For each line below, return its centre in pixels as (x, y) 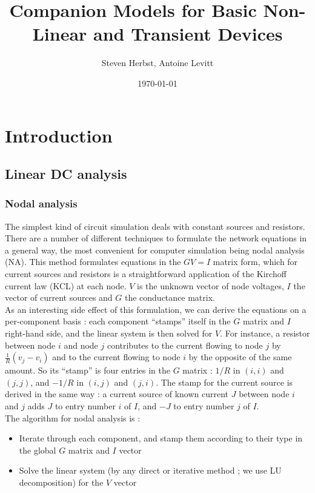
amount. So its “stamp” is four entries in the (88, 370)
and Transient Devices (188, 34)
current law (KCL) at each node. (66, 285)
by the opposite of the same (240, 357)
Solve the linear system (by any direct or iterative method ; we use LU (150, 470)
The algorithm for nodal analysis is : (73, 418)
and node (81, 345)
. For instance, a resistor (265, 333)
